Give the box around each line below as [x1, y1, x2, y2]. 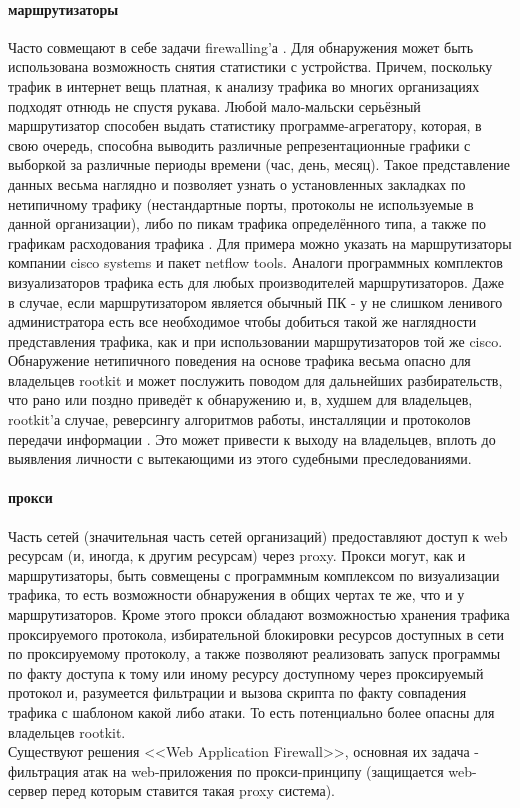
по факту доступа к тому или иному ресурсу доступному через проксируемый [8, 662, 484, 683]
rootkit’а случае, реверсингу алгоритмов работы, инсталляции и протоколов [8, 409, 471, 430]
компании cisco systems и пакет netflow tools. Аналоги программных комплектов [8, 252, 503, 273]
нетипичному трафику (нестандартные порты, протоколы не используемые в [8, 193, 474, 214]
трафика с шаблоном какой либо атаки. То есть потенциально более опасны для [8, 702, 495, 722]
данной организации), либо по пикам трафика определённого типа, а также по [8, 213, 486, 234]
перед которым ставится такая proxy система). [52, 780, 336, 801]
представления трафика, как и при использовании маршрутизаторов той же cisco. [8, 330, 503, 351]
